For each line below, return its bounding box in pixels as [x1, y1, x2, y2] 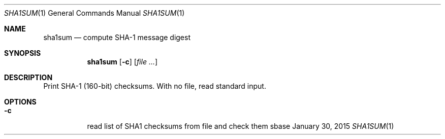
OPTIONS [4, 97, 37, 106]
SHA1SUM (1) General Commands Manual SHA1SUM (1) [4, 9, 185, 17]
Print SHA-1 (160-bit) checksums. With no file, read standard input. [43, 82, 266, 90]
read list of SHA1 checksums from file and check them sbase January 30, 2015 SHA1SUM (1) [87, 122, 394, 130]
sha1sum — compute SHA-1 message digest [43, 33, 190, 42]
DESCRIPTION [4, 73, 53, 82]
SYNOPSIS [4, 49, 41, 57]
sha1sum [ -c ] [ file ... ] [87, 57, 158, 66]
